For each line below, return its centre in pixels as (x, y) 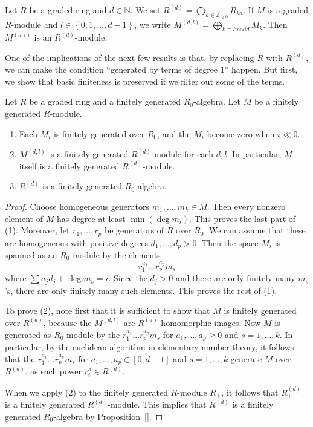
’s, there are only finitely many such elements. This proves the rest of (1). (141, 290)
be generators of (134, 230)
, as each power (53, 371)
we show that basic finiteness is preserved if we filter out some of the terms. (145, 81)
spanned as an (31, 255)
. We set (145, 10)
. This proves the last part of (243, 218)
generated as (28, 334)
